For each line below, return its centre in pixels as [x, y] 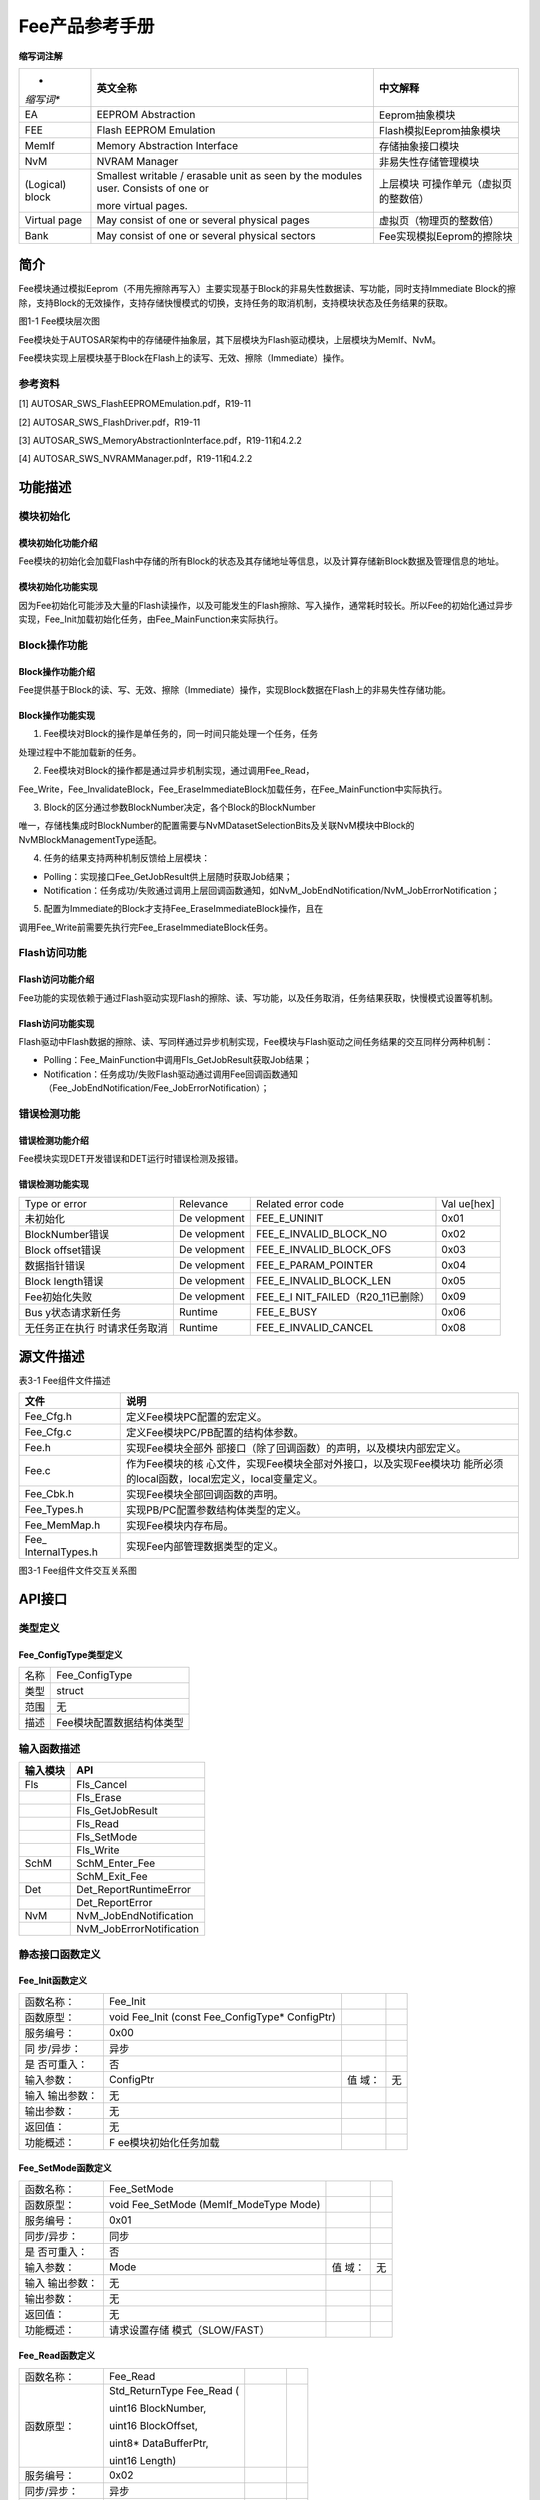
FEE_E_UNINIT [289, 1218]
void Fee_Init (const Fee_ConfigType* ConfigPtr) [222, 2017]
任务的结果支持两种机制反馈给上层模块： [126, 858]
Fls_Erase [99, 1798]
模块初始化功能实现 [58, 587]
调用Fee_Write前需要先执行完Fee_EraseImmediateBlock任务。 [146, 927]
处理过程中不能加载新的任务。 [80, 752]
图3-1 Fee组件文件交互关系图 [77, 1571]
